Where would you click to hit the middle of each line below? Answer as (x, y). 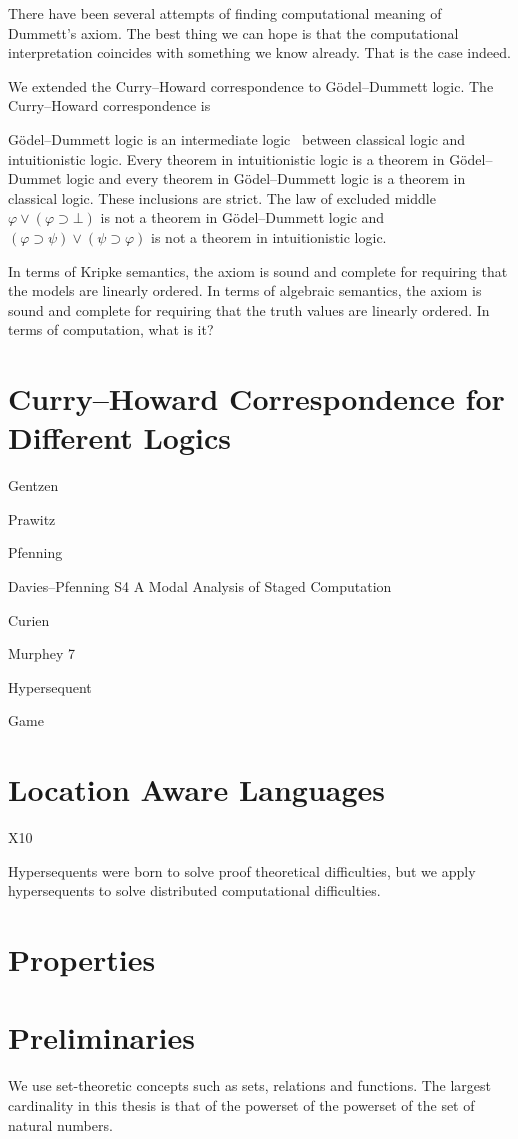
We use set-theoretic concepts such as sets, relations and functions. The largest (250, 1085)
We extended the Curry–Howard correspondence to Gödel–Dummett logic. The (251, 85)
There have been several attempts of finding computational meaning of (225, 13)
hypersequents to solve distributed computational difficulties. (194, 890)
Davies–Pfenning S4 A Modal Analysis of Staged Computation (200, 586)
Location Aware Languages (197, 789)
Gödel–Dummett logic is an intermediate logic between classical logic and (237, 138)
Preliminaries (101, 1037)
